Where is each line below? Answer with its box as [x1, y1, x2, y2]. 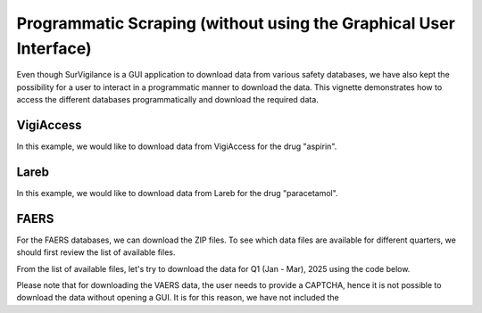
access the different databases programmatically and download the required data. [16, 95, 319, 105]
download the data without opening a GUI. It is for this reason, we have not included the [16, 292, 339, 303]
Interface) [16, 38, 93, 58]
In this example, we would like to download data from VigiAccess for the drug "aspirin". [16, 141, 337, 152]
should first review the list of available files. [16, 247, 176, 258]
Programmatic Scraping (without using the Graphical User [16, 13, 455, 33]
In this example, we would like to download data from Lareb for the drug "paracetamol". [16, 187, 338, 198]
